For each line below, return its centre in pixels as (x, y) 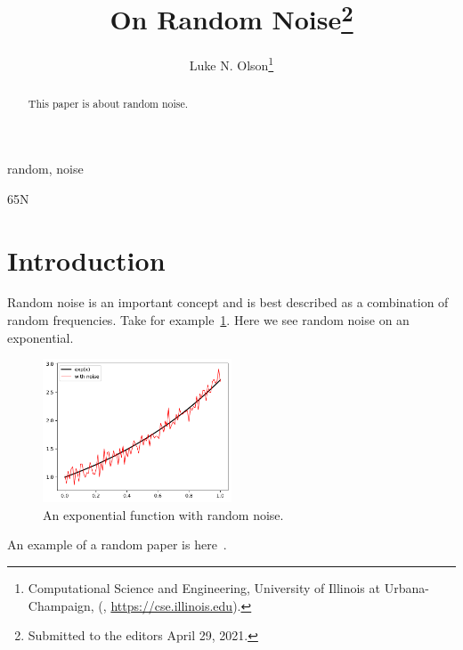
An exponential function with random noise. (163, 514)
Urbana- (406, 587)
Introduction (86, 260)
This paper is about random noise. (108, 103)
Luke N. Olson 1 (231, 64)
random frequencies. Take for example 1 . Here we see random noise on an (208, 320)
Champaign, (61, 605)
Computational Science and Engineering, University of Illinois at (204, 587)
